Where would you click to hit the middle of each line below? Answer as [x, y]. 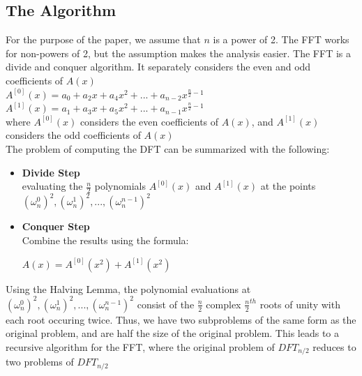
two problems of [40, 362]
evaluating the [52, 186]
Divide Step [51, 172]
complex [224, 304]
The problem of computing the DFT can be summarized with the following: [168, 148]
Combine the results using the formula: [105, 240]
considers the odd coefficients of [73, 135]
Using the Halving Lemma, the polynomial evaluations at [128, 288]
